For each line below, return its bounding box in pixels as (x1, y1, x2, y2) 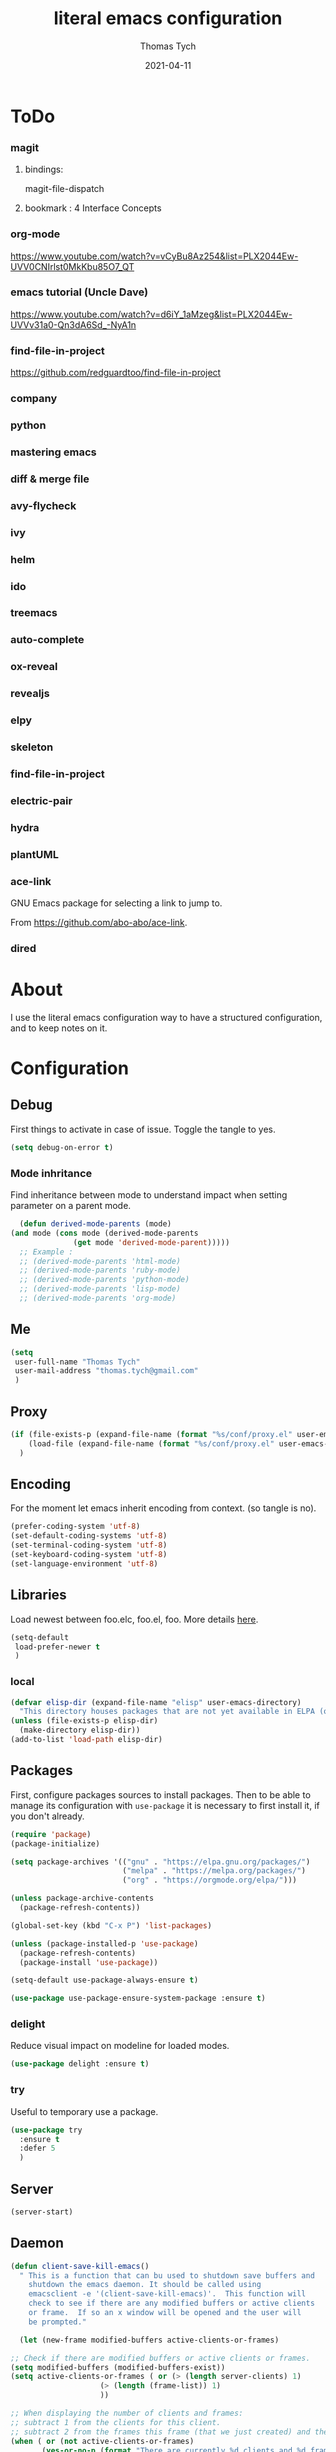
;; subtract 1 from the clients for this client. (10, 2417, 222, 2427)
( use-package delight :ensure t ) (10, 2059, 150, 2069)
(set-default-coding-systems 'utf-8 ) (10, 1531, 168, 1541)
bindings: (24, 163, 64, 176)
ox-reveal (10, 660, 58, 674)
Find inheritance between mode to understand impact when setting (10, 1189, 288, 1201)
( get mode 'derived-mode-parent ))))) (73, 1237, 230, 1247)
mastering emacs (10, 445, 97, 459)
